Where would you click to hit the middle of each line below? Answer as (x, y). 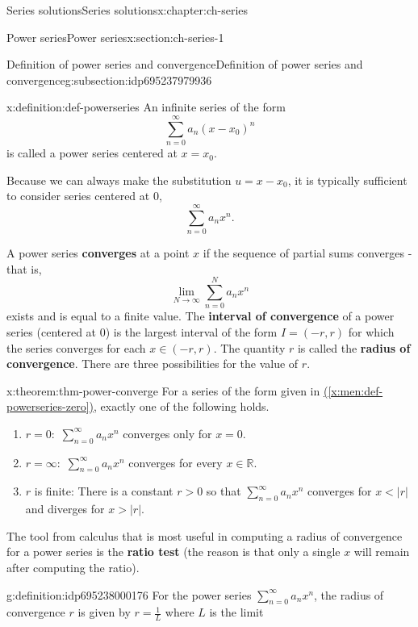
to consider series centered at (78, 196)
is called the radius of (354, 347)
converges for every (176, 462)
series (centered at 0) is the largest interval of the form (142, 331)
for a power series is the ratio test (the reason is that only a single (173, 552)
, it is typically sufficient (347, 180)
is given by (104, 612)
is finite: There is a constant (104, 491)
